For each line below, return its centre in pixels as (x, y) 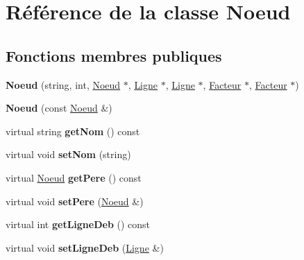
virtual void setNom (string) (68, 154)
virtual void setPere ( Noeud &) (75, 201)
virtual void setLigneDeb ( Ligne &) (85, 247)
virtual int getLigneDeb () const (78, 224)
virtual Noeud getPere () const (74, 177)
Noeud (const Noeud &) (59, 108)
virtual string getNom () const (73, 131)
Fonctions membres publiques (114, 55)
